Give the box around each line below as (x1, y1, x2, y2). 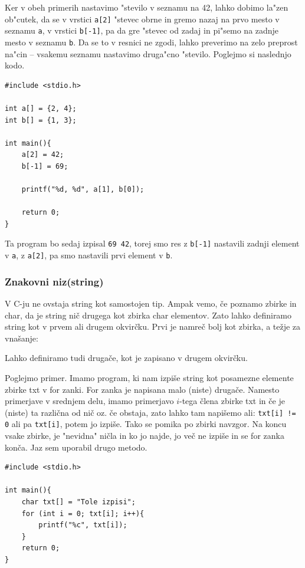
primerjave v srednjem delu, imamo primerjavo (5, 395, 174, 407)
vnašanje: (5, 331, 38, 344)
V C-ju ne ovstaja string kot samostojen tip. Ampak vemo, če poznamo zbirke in (5, 297, 297, 309)
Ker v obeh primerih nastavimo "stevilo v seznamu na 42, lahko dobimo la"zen (5, 1, 288, 13)
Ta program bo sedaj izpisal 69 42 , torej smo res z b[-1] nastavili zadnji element (5, 237, 300, 249)
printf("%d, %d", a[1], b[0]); (21, 185, 145, 194)
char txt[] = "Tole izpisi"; (21, 498, 136, 507)
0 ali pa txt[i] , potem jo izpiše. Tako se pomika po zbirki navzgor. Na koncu (5, 418, 287, 430)
